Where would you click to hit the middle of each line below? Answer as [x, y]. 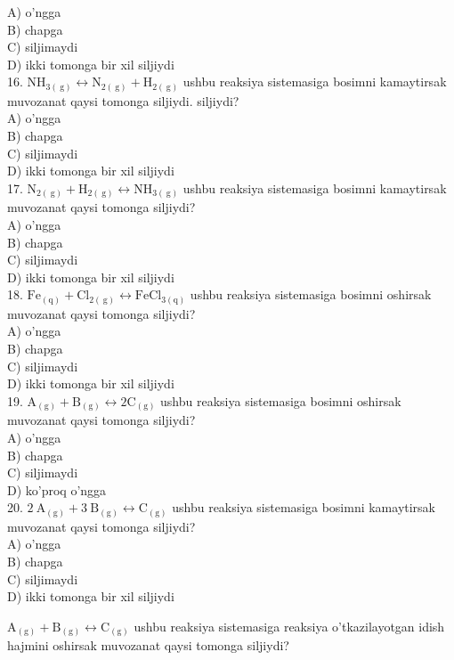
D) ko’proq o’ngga [57, 489]
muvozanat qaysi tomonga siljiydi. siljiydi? [123, 100]
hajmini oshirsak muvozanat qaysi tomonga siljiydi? [148, 645]
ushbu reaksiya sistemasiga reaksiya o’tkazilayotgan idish [289, 626]
